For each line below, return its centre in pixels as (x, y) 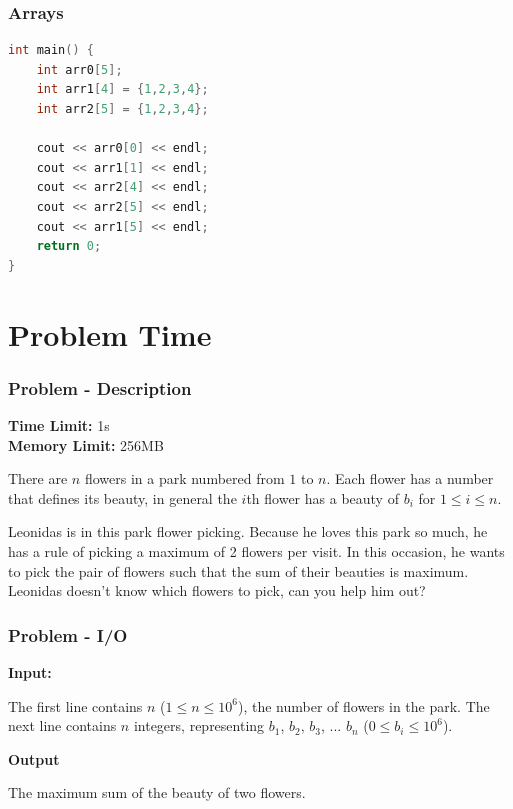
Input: (30, 671)
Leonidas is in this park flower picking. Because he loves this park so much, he (248, 531)
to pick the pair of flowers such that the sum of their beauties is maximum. (238, 570)
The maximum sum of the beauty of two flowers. (157, 792)
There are (38, 478)
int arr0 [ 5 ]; (79, 69)
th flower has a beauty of (322, 497)
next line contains (62, 725)
